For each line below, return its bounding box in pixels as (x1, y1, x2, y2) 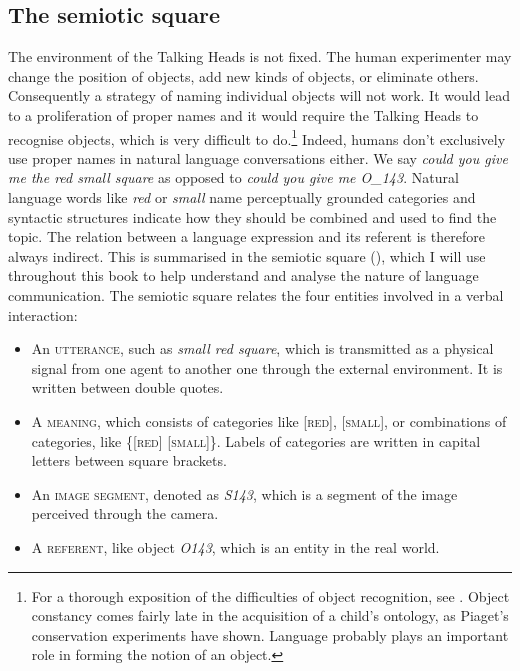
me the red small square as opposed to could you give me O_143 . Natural (8, 167, 459, 188)
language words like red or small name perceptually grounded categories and (8, 187, 476, 208)
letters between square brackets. (31, 450, 227, 471)
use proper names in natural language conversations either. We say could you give (8, 147, 508, 168)
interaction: (8, 304, 78, 325)
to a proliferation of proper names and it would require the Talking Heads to (8, 104, 479, 125)
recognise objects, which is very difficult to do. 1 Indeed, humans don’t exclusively (8, 125, 506, 149)
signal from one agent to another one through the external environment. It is (31, 357, 503, 378)
